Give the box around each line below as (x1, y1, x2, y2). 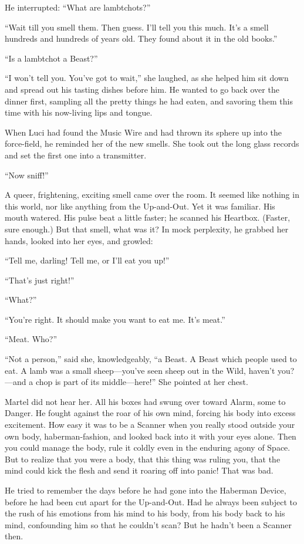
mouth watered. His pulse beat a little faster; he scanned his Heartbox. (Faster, (5, 211, 291, 224)
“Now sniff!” (5, 168, 49, 181)
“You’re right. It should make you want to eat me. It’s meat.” (5, 313, 225, 325)
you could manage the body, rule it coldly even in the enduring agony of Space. (5, 441, 291, 454)
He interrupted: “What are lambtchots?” (5, 1, 151, 13)
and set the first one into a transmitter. (5, 148, 147, 161)
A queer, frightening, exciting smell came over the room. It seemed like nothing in (5, 188, 299, 201)
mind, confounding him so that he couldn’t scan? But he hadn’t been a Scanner (5, 518, 292, 531)
